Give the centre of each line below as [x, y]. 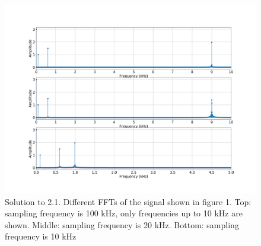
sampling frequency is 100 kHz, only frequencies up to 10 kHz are [124, 213]
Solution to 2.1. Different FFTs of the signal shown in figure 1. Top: [128, 201]
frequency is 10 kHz [41, 236]
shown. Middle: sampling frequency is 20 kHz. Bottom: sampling [122, 224]
